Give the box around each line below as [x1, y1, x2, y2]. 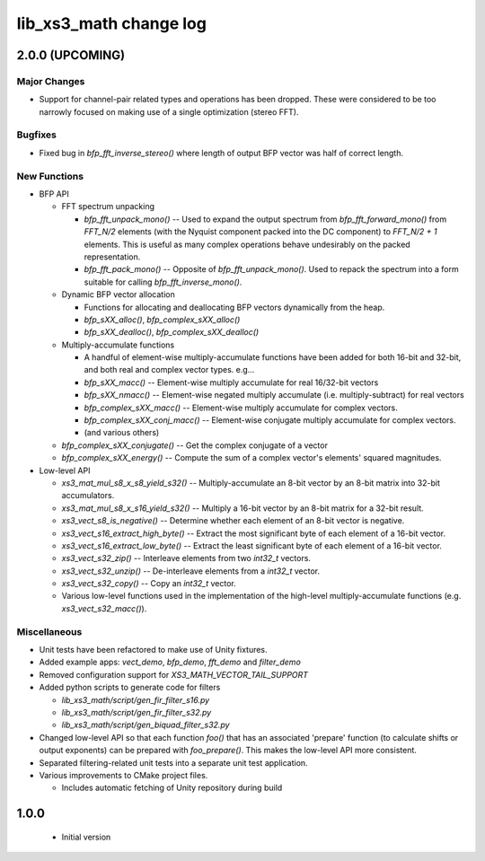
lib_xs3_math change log [16, 13, 207, 33]
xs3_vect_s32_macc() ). [61, 602, 147, 614]
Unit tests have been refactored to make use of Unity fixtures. [39, 645, 269, 655]
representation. [84, 251, 141, 262]
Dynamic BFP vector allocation [61, 289, 175, 300]
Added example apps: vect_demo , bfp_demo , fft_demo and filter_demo [39, 656, 301, 668]
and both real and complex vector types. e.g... [84, 365, 255, 375]
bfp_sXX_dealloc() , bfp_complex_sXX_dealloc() [84, 327, 260, 338]
